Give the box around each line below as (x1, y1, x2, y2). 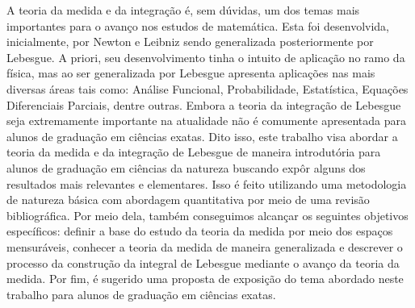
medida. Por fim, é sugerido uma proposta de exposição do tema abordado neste (6, 270, 404, 287)
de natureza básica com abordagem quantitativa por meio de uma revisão (6, 191, 370, 208)
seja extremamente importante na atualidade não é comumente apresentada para (6, 112, 406, 129)
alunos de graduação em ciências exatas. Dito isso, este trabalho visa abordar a (6, 127, 398, 144)
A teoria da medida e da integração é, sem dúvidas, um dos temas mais (6, 2, 360, 18)
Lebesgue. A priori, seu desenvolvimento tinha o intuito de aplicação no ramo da (6, 48, 405, 65)
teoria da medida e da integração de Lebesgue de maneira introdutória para (6, 144, 381, 160)
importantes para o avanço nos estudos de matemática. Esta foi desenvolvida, (6, 17, 389, 34)
